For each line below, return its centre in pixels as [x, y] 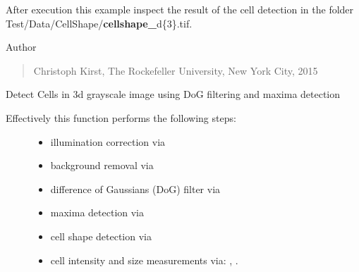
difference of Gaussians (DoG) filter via [135, 188]
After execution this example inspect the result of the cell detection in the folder [180, 9]
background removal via [102, 165]
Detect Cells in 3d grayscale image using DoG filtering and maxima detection [173, 94]
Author [21, 47]
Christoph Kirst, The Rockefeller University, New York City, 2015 [176, 70]
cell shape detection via [101, 236]
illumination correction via [108, 141]
